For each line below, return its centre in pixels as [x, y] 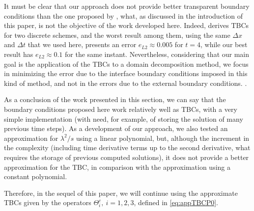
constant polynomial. [36, 176]
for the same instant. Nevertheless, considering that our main [157, 54]
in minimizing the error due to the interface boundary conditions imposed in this [126, 73]
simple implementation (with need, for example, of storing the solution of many [124, 119]
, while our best [224, 44]
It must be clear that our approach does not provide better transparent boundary [127, 6]
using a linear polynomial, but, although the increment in [163, 138]
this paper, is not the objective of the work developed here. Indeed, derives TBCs [127, 25]
